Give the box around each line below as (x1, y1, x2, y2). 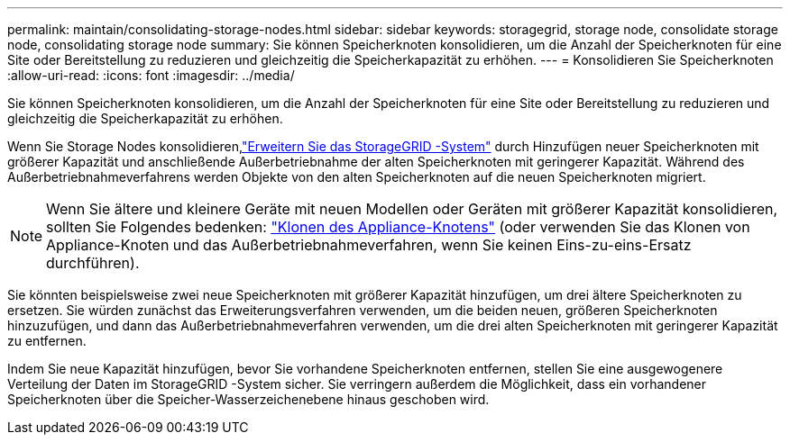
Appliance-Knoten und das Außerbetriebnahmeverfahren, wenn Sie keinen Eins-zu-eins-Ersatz (46, 236, 692, 254)
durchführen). (46, 254, 140, 272)
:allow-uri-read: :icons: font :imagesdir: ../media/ (7, 68, 295, 83)
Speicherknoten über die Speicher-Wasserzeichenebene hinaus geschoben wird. (7, 392, 490, 407)
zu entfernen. (7, 333, 87, 348)
